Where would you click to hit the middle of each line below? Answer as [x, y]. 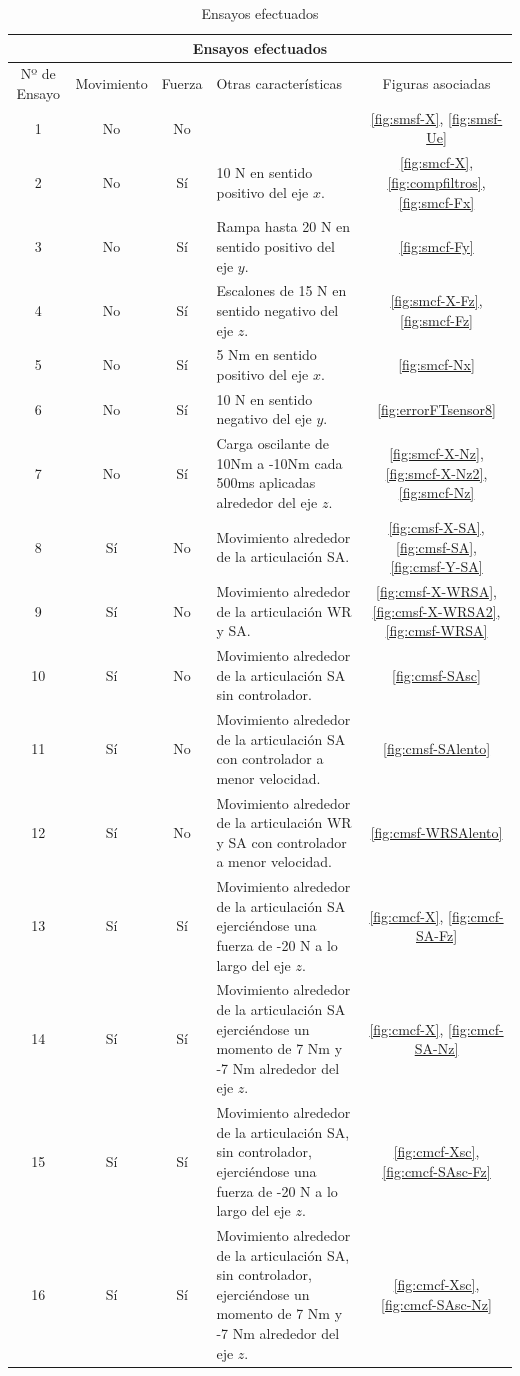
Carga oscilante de [272, 443]
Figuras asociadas [436, 83]
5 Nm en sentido [266, 354]
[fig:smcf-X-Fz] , [436, 300]
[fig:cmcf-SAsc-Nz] [436, 1303]
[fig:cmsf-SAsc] [436, 674]
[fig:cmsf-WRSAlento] [436, 832]
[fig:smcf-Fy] [436, 245]
